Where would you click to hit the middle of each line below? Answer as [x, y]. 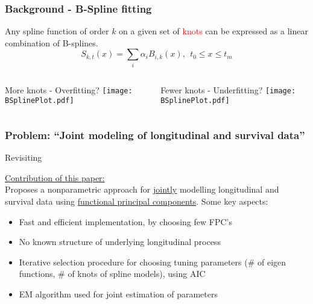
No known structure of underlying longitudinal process [120, 242]
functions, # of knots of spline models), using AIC [112, 274]
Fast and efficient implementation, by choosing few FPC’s [125, 221]
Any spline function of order [57, 31]
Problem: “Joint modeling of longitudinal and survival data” [155, 135]
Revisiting [24, 157]
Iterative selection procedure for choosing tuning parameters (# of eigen [153, 262]
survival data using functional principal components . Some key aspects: [137, 201]
